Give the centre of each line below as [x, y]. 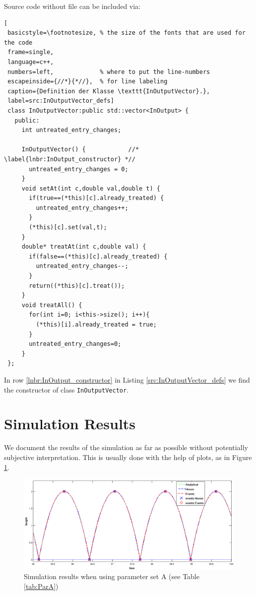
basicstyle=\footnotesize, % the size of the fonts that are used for [127, 33]
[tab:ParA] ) [41, 586]
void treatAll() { [52, 305]
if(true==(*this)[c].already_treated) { [96, 198]
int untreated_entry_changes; [71, 130]
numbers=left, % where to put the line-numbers [109, 72]
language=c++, [31, 62]
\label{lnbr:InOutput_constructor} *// [70, 159]
